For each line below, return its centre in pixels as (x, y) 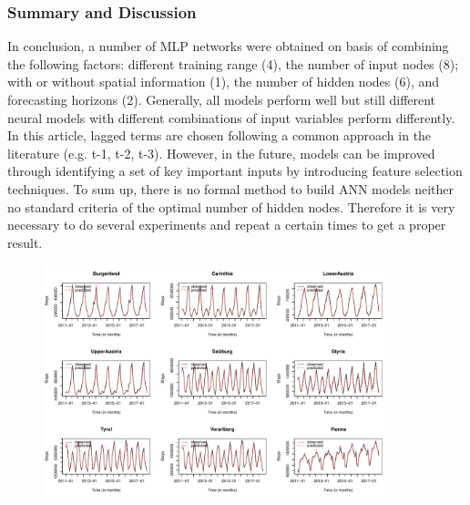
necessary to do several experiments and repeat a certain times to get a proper (227, 225)
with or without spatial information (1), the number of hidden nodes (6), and (224, 82)
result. (25, 242)
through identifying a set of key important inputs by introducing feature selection (235, 171)
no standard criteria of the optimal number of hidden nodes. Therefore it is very (231, 206)
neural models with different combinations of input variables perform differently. (231, 117)
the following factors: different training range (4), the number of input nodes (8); (233, 63)
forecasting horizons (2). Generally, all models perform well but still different (222, 99)
